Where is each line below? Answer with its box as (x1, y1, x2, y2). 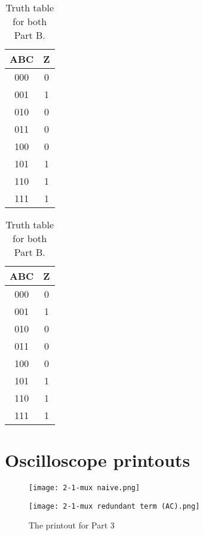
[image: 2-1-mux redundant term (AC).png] (29, 502, 200, 510)
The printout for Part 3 (29, 519, 115, 531)
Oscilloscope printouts (5, 448, 190, 472)
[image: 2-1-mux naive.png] (29, 484, 140, 493)
